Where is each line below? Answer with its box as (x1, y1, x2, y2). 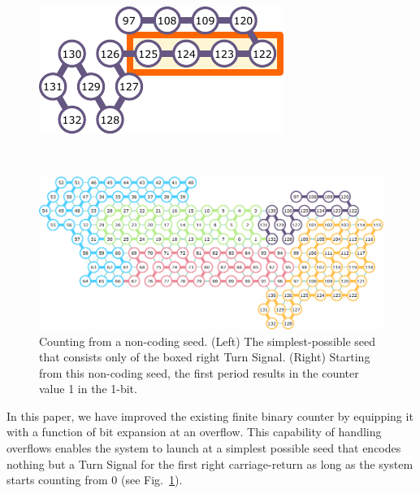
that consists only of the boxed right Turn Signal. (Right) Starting (39, 348, 370, 365)
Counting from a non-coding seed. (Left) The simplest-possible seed (39, 332, 376, 349)
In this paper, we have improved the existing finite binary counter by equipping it (6, 407, 414, 424)
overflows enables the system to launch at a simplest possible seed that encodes (6, 439, 401, 457)
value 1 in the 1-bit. (39, 380, 137, 397)
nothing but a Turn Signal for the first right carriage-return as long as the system (6, 455, 414, 472)
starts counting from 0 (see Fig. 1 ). (6, 471, 183, 488)
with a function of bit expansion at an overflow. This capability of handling (6, 423, 382, 440)
